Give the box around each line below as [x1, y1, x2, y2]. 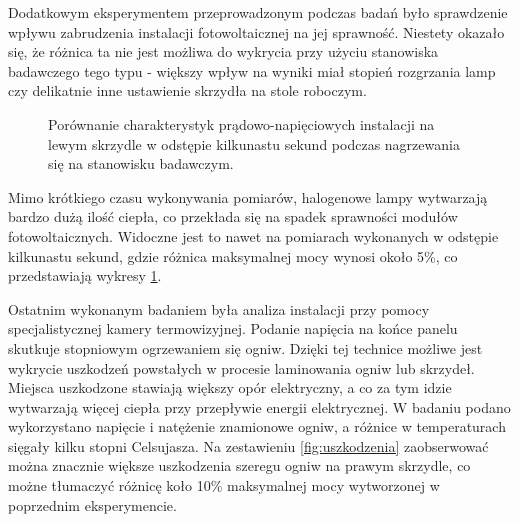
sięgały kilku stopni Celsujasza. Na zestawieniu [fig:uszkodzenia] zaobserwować [8, 435, 489, 456]
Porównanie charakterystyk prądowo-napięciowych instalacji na [48, 113, 435, 134]
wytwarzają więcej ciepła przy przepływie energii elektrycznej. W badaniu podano [8, 396, 511, 417]
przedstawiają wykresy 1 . [8, 265, 162, 286]
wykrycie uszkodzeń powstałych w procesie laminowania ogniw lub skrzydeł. [8, 357, 475, 378]
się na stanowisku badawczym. [48, 153, 234, 174]
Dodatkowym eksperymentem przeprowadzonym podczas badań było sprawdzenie [8, 2, 508, 22]
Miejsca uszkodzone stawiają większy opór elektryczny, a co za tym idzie [8, 377, 452, 398]
